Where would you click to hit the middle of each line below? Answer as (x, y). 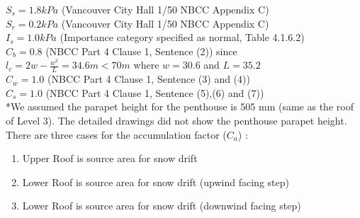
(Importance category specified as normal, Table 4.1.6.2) (182, 37)
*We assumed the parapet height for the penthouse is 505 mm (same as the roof (180, 107)
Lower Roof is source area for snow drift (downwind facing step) (162, 206)
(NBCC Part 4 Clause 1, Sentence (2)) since (141, 51)
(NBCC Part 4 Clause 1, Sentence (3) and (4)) (149, 79)
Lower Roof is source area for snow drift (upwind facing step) (156, 182)
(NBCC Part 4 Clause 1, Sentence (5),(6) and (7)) (155, 92)
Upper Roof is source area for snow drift (110, 158)
